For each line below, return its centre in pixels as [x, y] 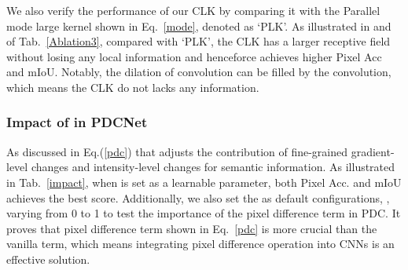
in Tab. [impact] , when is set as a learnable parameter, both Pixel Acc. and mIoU [204, 182]
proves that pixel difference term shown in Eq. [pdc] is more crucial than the [192, 228]
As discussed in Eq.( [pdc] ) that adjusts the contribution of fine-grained [177, 151]
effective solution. [48, 259]
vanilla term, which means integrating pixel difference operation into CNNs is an [200, 244]
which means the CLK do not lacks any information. [133, 87]
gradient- [373, 151]
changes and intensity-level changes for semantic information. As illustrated [213, 167]
